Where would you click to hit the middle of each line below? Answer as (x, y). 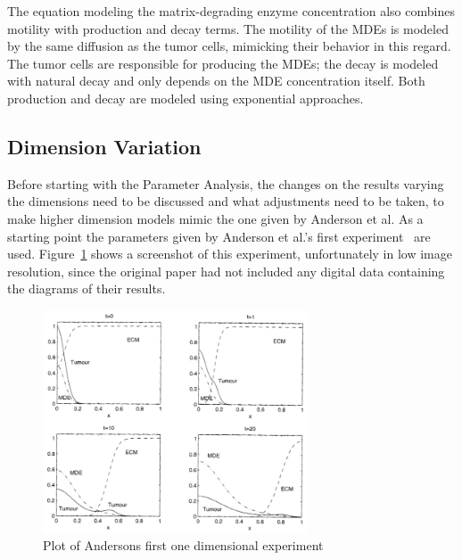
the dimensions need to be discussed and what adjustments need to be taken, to (226, 201)
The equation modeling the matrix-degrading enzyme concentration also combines (231, 11)
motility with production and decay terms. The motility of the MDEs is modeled (228, 28)
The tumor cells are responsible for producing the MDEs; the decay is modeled (223, 63)
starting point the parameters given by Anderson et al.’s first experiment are (219, 236)
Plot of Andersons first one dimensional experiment (183, 544)
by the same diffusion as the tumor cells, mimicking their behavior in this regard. (229, 46)
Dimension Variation (104, 146)
